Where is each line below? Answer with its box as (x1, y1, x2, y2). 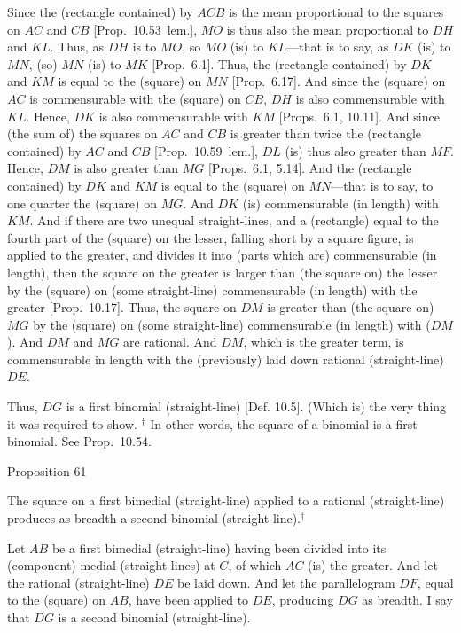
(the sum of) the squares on (7, 124, 158, 143)
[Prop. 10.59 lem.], (154, 141, 258, 160)
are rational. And (123, 332, 217, 351)
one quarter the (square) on (7, 193, 157, 212)
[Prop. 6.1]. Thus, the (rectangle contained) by (152, 54, 407, 73)
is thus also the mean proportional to (226, 20, 429, 38)
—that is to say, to (331, 176, 434, 194)
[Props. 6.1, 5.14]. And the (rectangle (207, 159, 412, 177)
